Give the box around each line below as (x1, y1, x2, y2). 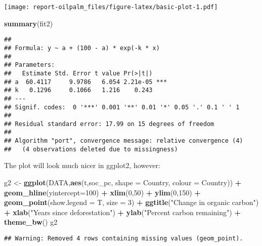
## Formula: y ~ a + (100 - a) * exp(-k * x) (4, 44, 160, 52)
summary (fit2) (4, 18, 53, 28)
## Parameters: (4, 61, 55, 69)
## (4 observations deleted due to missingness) (4, 145, 178, 153)
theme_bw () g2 (4, 217, 58, 227)
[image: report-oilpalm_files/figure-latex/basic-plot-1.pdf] (4, 4, 218, 11)
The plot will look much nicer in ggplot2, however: (4, 160, 160, 171)
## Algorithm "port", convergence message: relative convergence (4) (4, 137, 243, 145)
